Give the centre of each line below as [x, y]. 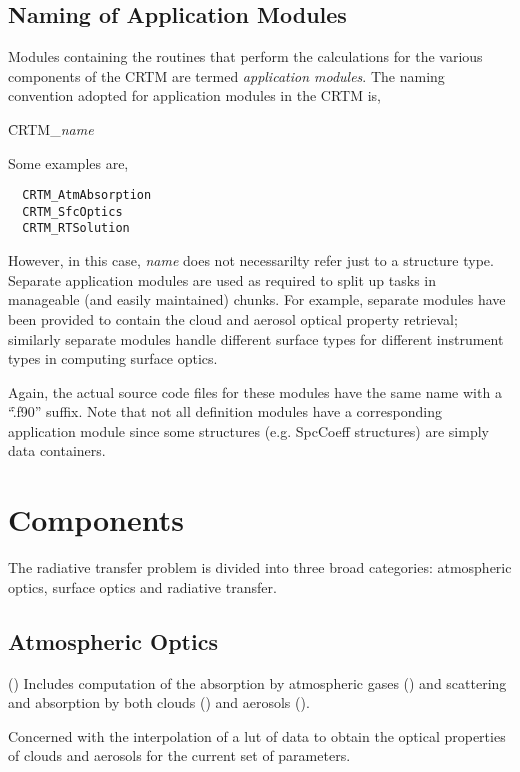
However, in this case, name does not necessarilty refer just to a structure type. [251, 260]
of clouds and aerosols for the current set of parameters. [179, 755]
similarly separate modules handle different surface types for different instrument [256, 338]
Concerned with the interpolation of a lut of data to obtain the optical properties [257, 735]
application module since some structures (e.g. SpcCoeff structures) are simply [248, 430]
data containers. [57, 450]
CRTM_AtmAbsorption [87, 195]
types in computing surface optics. [113, 358]
